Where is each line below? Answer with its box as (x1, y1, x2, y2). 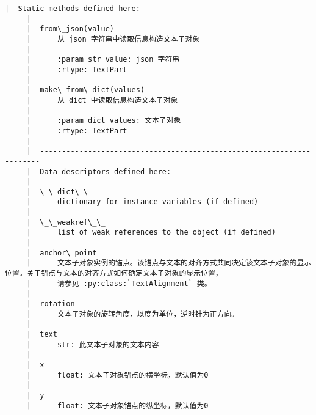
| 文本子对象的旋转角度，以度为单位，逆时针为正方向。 (26, 309, 239, 318)
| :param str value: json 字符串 (26, 55, 180, 64)
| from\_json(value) (26, 24, 114, 34)
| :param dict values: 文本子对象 (26, 116, 181, 125)
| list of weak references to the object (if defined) (26, 228, 276, 237)
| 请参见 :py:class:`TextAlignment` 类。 (26, 279, 212, 288)
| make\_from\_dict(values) (26, 86, 145, 95)
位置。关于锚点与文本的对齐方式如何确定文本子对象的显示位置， (5, 269, 223, 278)
